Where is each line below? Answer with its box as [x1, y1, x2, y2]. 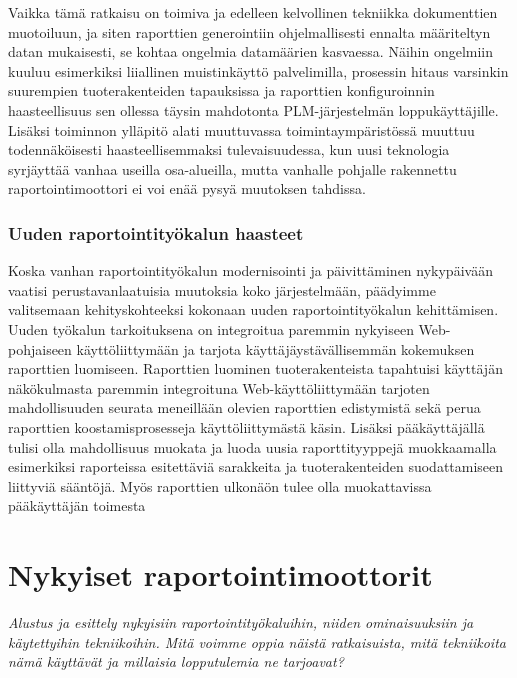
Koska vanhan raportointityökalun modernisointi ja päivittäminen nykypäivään [8, 260, 493, 281]
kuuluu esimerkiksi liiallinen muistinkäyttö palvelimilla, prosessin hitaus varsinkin [8, 60, 509, 81]
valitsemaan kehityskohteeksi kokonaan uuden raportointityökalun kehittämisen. [8, 299, 499, 320]
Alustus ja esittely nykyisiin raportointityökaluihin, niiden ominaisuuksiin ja [8, 612, 474, 632]
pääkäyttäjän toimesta [8, 495, 146, 516]
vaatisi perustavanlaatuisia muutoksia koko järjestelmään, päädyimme [8, 279, 436, 300]
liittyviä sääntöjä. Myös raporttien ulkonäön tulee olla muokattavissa [8, 475, 432, 496]
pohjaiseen [8, 338, 72, 359]
